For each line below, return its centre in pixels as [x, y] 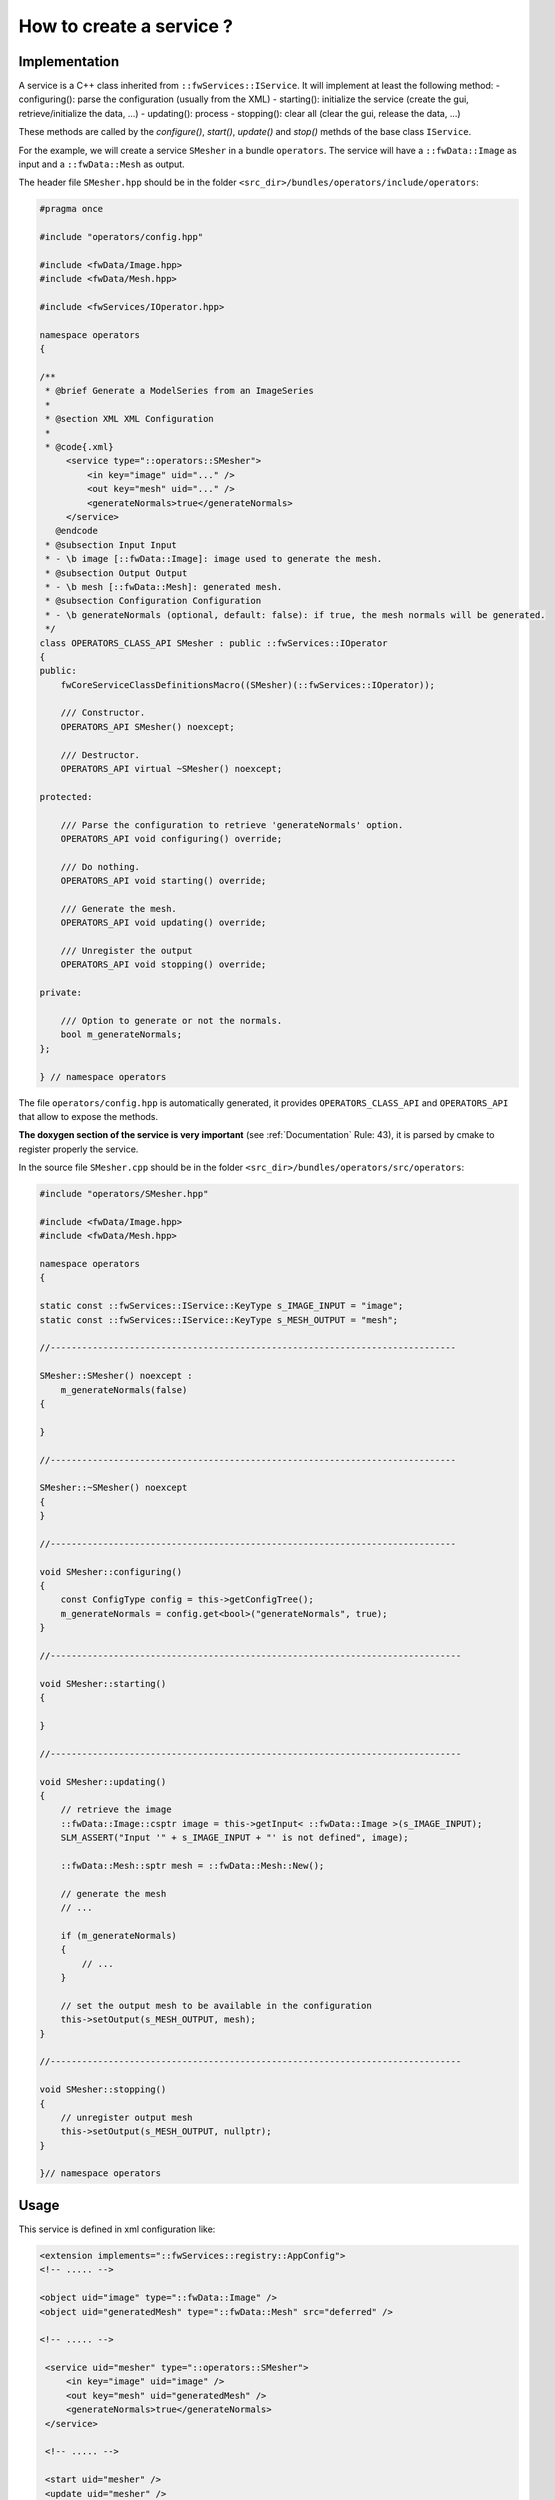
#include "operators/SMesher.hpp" [124, 1194]
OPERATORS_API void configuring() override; [171, 838]
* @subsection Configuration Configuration [153, 601]
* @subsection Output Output [116, 573]
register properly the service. [78, 1149]
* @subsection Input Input [111, 544]
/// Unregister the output [127, 951]
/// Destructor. [100, 754]
